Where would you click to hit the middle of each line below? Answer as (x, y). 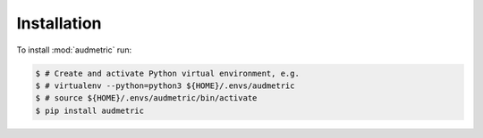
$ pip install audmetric (90, 110)
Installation (59, 23)
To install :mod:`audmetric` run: (74, 50)
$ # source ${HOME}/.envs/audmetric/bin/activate (146, 98)
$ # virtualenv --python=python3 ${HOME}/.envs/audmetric (165, 85)
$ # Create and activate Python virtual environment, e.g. (167, 73)
